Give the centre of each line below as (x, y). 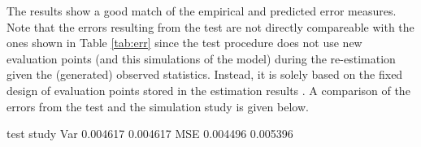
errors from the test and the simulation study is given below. (158, 106)
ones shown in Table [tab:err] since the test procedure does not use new (184, 43)
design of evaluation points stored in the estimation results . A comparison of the (208, 90)
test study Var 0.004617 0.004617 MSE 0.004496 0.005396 (150, 134)
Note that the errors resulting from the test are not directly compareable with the (210, 26)
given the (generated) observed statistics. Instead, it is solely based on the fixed (205, 74)
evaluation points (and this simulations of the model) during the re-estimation (201, 58)
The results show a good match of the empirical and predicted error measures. (202, 11)
